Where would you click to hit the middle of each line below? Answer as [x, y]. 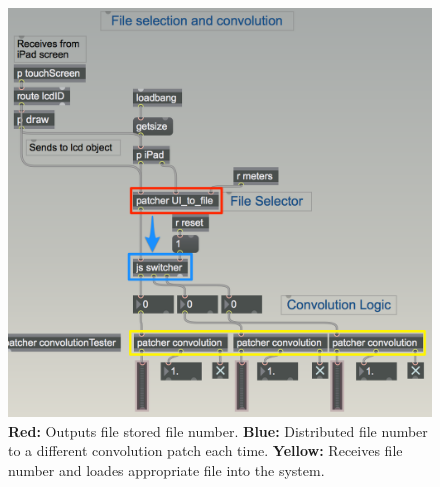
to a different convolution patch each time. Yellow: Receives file [205, 450]
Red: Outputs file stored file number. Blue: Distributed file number [218, 430]
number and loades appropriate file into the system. [166, 469]
